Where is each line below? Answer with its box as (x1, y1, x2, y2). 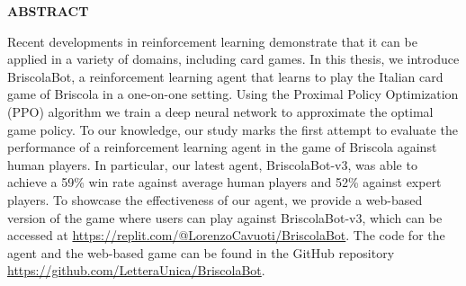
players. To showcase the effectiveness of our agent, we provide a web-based (7, 190, 423, 209)
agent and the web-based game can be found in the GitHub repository (7, 243, 395, 262)
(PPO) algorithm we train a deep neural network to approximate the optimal (7, 102, 434, 121)
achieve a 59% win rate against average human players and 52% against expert (7, 173, 442, 192)
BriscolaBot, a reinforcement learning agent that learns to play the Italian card (7, 67, 444, 85)
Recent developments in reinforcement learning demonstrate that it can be (7, 31, 417, 50)
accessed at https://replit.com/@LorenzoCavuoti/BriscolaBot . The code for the (7, 226, 445, 245)
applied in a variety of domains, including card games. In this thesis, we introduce (7, 49, 460, 68)
